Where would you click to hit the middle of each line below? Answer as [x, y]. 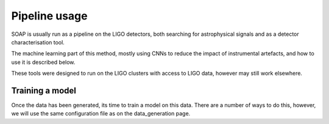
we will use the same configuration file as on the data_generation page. [101, 114]
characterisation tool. [38, 42]
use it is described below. [43, 62]
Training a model [44, 90]
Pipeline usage [49, 16]
